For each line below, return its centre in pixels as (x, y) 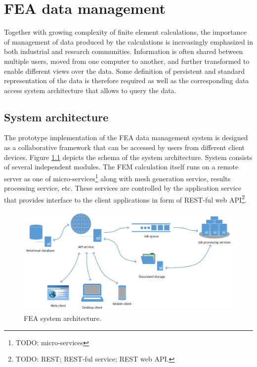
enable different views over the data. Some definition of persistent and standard (124, 71)
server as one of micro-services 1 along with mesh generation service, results (117, 177)
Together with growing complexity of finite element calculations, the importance (125, 32)
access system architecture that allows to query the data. (90, 90)
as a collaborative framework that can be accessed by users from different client (125, 147)
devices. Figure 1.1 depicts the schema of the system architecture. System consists (128, 157)
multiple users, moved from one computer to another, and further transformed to (127, 61)
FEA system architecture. (63, 318)
